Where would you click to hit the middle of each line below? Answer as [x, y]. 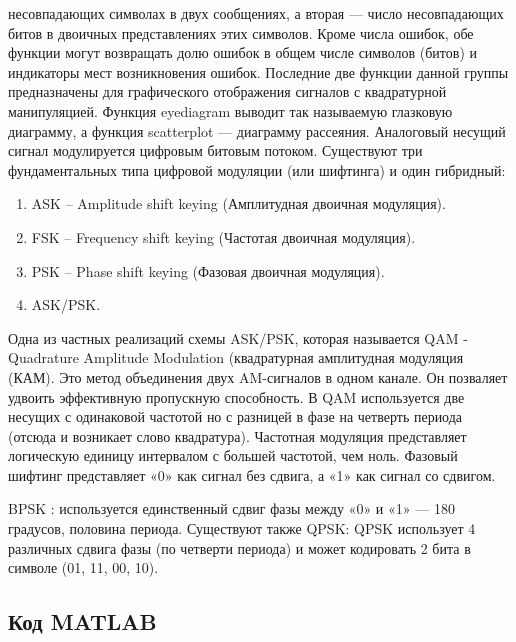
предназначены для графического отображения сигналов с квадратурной [227, 91]
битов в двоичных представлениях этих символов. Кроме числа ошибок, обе [241, 32]
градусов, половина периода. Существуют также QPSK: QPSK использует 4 [242, 528]
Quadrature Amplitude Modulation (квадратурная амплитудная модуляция [236, 357]
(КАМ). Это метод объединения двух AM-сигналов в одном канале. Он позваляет [258, 376]
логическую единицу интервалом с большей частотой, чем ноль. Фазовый [233, 455]
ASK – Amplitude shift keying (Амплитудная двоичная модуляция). [238, 203]
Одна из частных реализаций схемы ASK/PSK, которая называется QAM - [238, 337]
